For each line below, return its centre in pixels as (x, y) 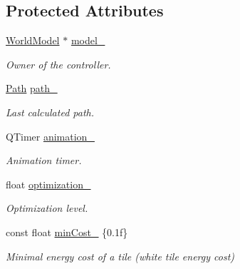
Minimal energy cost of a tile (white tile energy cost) (120, 256)
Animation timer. (44, 160)
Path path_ (32, 88)
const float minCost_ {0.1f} (67, 232)
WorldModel (33, 40)
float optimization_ (48, 184)
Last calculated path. (50, 112)
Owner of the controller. (58, 64)
